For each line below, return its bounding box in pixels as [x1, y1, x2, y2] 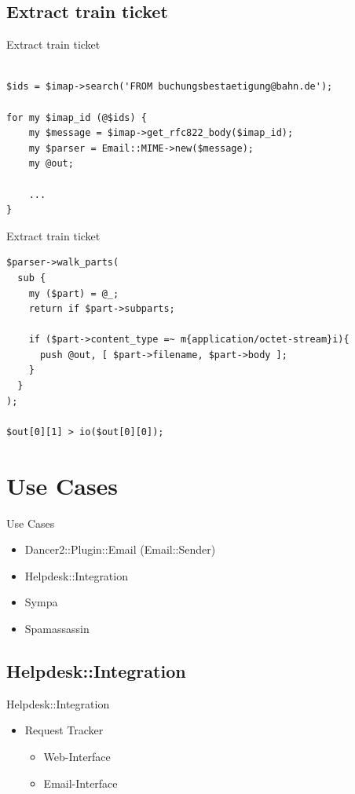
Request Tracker [24, 722, 104, 738]
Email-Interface [43, 774, 118, 791]
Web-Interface [43, 748, 111, 764]
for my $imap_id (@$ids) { [6, 112, 147, 123]
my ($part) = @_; [28, 287, 119, 299]
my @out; [28, 158, 74, 170]
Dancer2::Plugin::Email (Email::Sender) [24, 541, 216, 558]
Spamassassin [24, 620, 90, 636]
